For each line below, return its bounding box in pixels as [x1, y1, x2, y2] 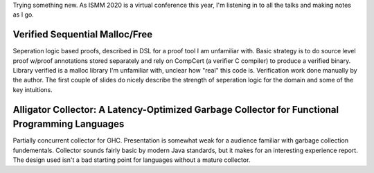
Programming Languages [12, 118, 125, 130]
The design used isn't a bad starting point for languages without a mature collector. [12, 156, 251, 164]
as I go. [12, 10, 34, 19]
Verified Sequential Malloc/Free [12, 28, 153, 41]
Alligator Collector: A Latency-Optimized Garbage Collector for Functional [12, 104, 339, 116]
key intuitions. [12, 85, 53, 93]
